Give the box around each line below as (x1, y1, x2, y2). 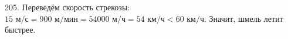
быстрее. (5, 24, 36, 36)
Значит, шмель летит (209, 12, 283, 24)
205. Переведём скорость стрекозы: (5, 1, 130, 13)
